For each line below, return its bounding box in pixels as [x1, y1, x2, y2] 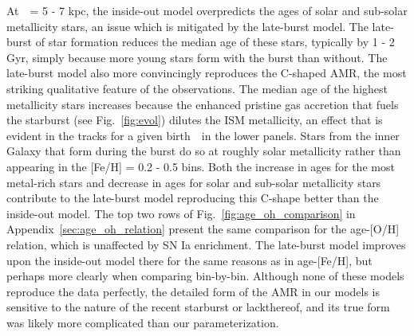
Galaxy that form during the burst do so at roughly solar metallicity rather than [6, 143, 401, 159]
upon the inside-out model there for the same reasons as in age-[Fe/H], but [6, 252, 373, 268]
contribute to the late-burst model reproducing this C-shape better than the [6, 189, 379, 206]
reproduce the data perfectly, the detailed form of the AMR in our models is [6, 283, 380, 299]
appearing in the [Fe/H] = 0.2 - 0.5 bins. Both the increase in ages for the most [6, 158, 395, 174]
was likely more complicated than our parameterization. [6, 314, 279, 330]
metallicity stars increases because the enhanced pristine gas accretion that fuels [6, 96, 399, 112]
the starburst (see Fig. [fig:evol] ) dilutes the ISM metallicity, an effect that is [6, 111, 383, 128]
